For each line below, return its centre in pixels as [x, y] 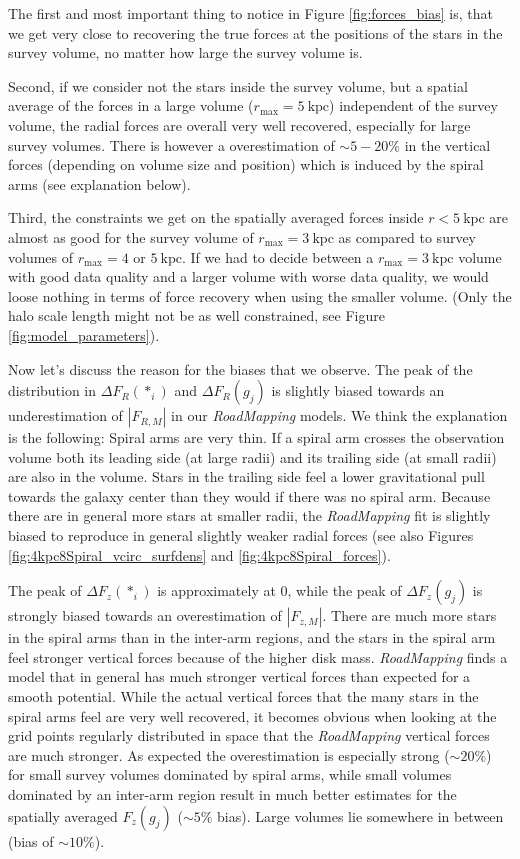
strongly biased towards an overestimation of [145, 615]
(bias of [31, 840]
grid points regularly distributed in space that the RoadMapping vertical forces [249, 735]
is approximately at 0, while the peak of [279, 590]
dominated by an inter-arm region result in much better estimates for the [232, 794]
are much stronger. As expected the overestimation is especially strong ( [229, 754]
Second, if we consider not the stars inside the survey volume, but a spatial [238, 85]
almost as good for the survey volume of [131, 236]
